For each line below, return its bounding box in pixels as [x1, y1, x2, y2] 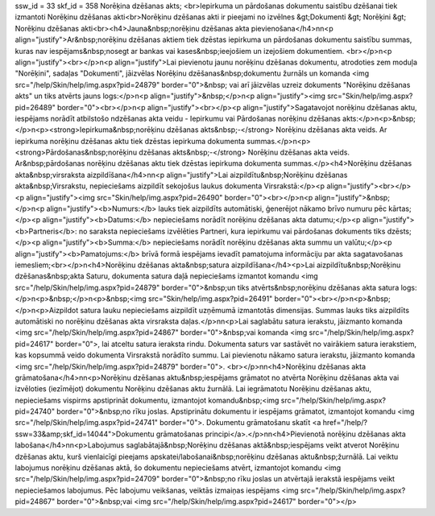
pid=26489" [14, 102, 56, 112]
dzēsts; [387, 226, 412, 236]
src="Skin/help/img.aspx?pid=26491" [147, 294, 273, 303]
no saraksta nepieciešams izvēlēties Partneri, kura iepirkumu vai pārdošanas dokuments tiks [78, 226, 386, 236]
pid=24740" [14, 407, 56, 416]
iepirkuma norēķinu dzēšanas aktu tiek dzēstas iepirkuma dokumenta [14, 136, 246, 146]
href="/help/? [322, 418, 368, 427]
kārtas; [387, 204, 412, 213]
